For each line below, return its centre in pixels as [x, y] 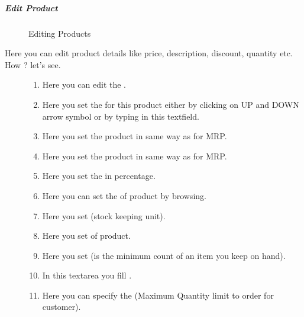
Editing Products [60, 33]
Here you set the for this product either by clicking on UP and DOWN [171, 104]
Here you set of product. [86, 236]
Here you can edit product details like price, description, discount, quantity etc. [149, 53]
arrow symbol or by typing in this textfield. [121, 116]
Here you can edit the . [84, 84]
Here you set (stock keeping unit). [104, 215]
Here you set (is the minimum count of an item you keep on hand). [164, 255]
